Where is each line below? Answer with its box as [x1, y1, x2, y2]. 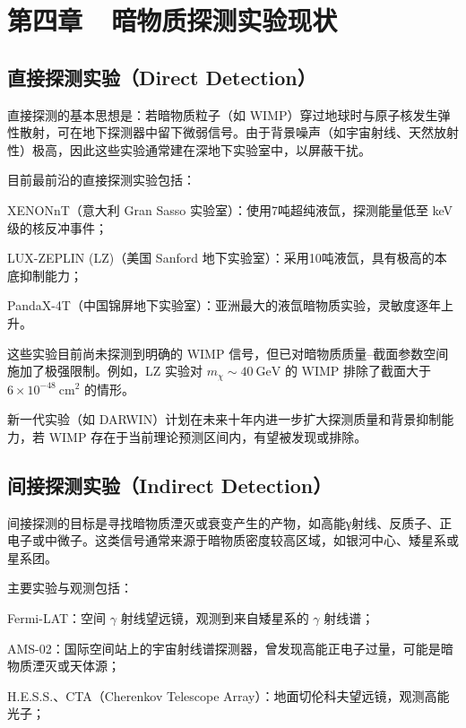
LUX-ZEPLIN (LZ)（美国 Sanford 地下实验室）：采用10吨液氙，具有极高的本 [7, 248, 447, 267]
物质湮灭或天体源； [7, 656, 120, 675]
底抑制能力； [7, 265, 82, 284]
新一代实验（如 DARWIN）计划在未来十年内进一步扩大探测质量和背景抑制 [7, 410, 442, 429]
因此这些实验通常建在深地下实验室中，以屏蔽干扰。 [69, 140, 371, 159]
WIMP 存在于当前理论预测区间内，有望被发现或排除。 [48, 427, 367, 446]
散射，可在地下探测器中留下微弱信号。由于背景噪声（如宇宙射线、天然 [19, 123, 434, 142]
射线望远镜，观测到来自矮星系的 [120, 608, 309, 627]
